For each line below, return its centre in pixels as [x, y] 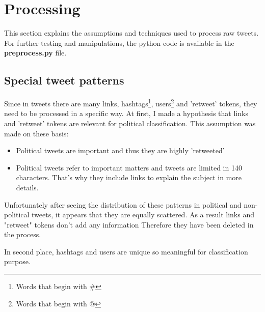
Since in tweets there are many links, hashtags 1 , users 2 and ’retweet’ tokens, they [131, 103]
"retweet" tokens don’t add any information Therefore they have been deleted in [129, 224]
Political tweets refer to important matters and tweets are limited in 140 [129, 167]
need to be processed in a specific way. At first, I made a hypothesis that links [126, 113]
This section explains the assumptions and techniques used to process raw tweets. [131, 33]
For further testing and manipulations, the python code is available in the [119, 42]
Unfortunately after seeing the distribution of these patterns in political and [123, 204]
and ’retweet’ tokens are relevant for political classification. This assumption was [130, 123]
